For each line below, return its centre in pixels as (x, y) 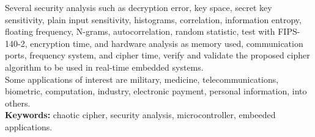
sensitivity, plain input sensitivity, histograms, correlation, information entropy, (153, 19)
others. (18, 103)
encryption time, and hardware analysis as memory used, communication (167, 43)
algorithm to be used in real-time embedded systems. (104, 67)
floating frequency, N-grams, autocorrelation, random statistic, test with (140, 31)
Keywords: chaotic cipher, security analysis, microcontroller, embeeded (140, 115)
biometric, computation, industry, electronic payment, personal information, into (156, 91)
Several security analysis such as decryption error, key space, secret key (139, 7)
